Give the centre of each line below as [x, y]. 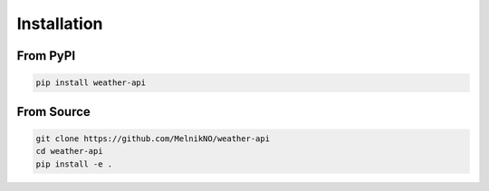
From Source [53, 112]
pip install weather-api [91, 83]
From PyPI [46, 56]
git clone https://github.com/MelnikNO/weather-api [153, 138]
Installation [60, 24]
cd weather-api [69, 151]
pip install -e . [74, 164]
